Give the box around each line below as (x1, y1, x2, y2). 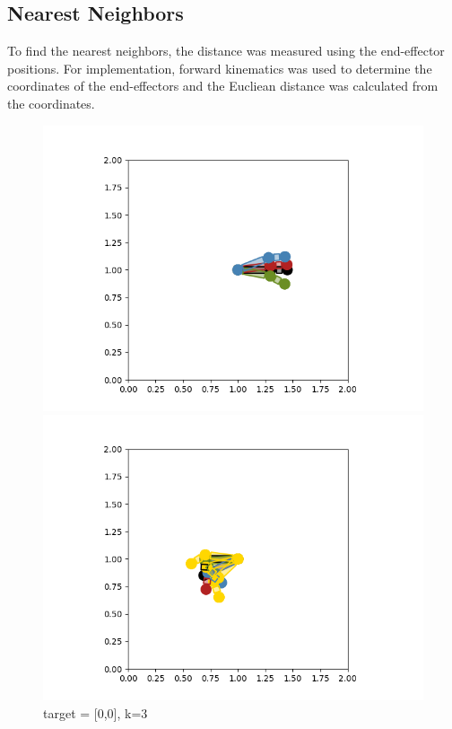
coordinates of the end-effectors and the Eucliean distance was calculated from (7, 76, 439, 95)
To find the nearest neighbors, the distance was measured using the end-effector (7, 41, 445, 60)
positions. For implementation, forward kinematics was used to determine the (7, 58, 432, 77)
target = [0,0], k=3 (43, 703, 148, 722)
